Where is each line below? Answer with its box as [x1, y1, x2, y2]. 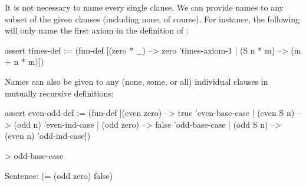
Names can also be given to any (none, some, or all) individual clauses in [5, 75, 268, 87]
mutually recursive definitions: [5, 87, 114, 99]
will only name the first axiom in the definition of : [5, 24, 189, 36]
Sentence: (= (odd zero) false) [5, 169, 113, 181]
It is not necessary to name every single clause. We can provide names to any [5, 1, 284, 13]
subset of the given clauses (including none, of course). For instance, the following [5, 12, 300, 25]
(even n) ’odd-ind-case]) [5, 129, 91, 142]
